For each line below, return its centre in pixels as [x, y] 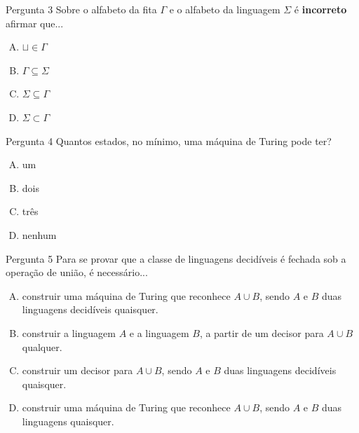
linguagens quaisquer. [68, 421]
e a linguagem [159, 332]
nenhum [39, 234]
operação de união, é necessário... [77, 272]
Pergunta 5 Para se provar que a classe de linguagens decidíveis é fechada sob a [176, 258]
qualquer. [42, 346]
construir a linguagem [69, 332]
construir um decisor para [77, 370]
